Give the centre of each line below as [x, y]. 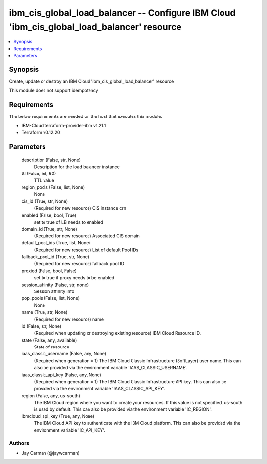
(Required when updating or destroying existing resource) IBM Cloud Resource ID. [117, 333]
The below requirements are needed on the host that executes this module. [86, 116]
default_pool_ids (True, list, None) [56, 243]
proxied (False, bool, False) [49, 271]
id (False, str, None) [42, 326]
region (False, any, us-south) [51, 395]
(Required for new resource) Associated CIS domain [87, 236]
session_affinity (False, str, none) [55, 285]
